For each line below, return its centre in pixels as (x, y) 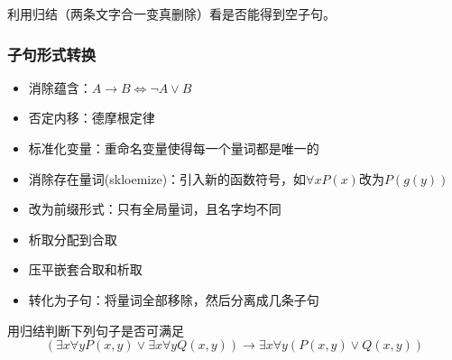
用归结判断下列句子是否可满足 (96, 330)
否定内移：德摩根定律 (92, 118)
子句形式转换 (52, 54)
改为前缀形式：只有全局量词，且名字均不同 (155, 209)
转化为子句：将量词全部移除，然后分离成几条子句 (174, 299)
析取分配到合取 (73, 239)
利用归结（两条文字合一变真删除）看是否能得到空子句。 (171, 14)
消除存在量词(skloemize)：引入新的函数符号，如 (167, 178)
